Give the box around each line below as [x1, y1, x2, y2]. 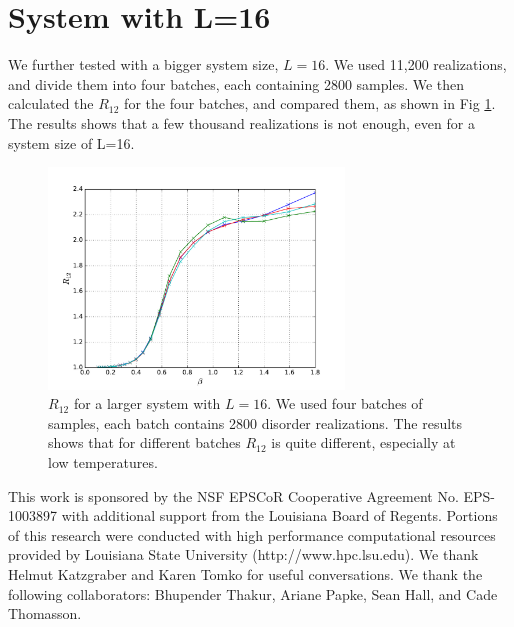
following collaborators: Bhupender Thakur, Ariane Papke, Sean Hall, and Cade [8, 583, 498, 604]
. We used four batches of [267, 393, 423, 414]
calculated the [8, 93, 94, 114]
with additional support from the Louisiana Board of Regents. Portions [61, 505, 498, 526]
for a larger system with [73, 393, 221, 414]
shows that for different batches [48, 432, 241, 453]
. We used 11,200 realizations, [325, 54, 507, 75]
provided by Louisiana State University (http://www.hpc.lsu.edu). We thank [8, 544, 479, 565]
